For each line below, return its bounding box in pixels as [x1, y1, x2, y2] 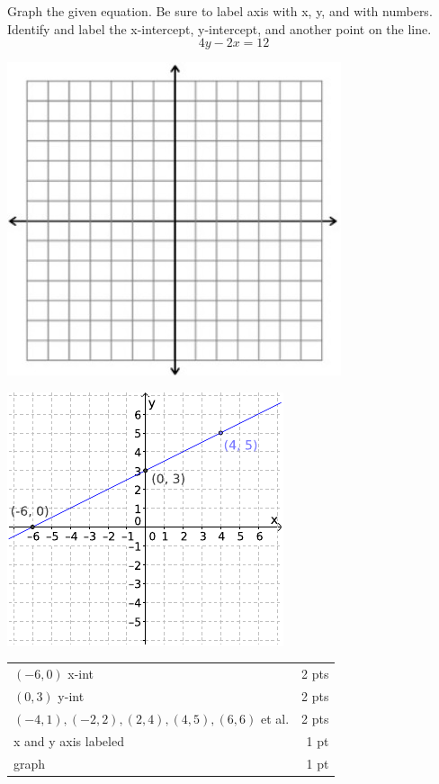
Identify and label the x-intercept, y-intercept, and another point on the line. [7, 19, 432, 38]
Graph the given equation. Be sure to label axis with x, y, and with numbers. [7, 2, 433, 20]
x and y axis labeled [13, 731, 124, 750]
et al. [260, 708, 290, 727]
